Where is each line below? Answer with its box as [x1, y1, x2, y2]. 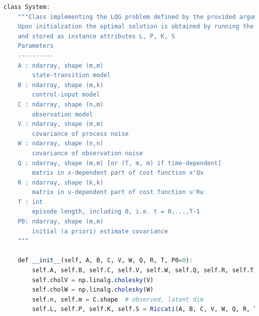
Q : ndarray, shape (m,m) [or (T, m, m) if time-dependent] [17, 159, 222, 167]
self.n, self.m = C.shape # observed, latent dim [32, 296, 204, 303]
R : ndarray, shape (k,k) [17, 179, 104, 186]
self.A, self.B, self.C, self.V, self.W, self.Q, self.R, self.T [32, 267, 254, 274]
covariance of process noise [32, 130, 129, 137]
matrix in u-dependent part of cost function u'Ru [32, 189, 204, 196]
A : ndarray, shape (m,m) [17, 62, 104, 69]
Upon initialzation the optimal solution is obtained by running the [17, 23, 254, 30]
